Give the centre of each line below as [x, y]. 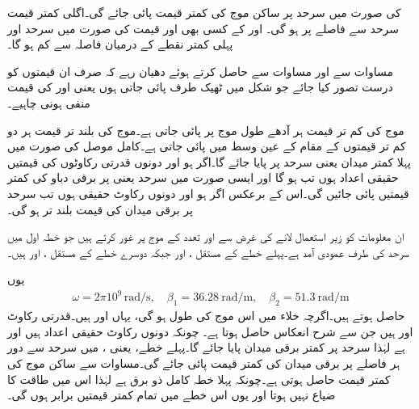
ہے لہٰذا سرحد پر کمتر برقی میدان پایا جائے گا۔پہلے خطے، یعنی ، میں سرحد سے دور [206, 347]
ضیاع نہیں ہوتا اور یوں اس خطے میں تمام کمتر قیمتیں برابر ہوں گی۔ [172, 395]
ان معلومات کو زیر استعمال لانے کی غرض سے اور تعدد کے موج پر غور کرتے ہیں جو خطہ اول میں [206, 236]
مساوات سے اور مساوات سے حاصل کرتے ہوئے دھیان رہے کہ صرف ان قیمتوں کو [200, 71]
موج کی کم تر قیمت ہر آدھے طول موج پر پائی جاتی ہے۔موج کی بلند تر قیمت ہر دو [206, 130]
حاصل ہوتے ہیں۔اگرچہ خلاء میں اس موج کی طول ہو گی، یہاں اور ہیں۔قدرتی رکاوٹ [206, 316]
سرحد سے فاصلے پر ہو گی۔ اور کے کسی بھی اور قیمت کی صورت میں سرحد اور [203, 28]
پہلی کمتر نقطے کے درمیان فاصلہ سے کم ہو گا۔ [120, 44]
